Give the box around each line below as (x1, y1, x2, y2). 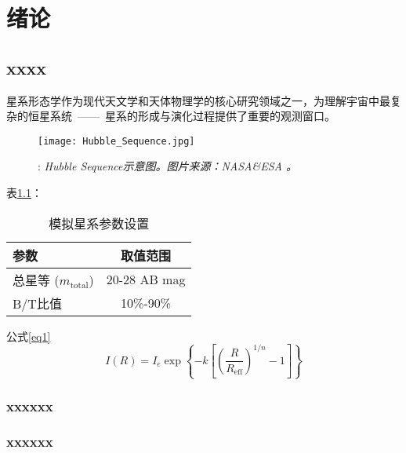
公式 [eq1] (6, 327, 51, 344)
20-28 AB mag (106, 270, 186, 289)
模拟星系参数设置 (49, 214, 150, 232)
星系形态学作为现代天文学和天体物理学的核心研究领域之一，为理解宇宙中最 (6, 92, 390, 108)
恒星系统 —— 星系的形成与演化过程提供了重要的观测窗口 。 (27, 108, 335, 124)
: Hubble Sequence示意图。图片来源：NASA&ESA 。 (38, 158, 298, 174)
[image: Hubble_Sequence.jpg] (38, 135, 195, 147)
